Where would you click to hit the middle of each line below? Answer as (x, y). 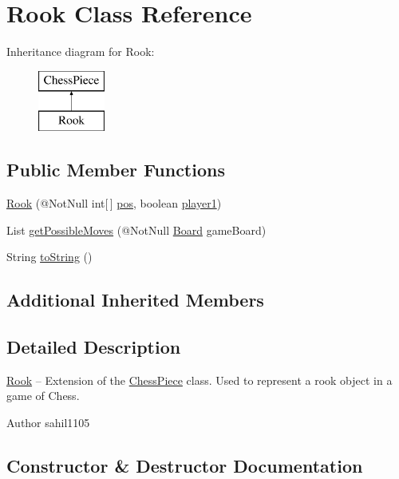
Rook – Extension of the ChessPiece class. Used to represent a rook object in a (199, 380)
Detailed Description (94, 347)
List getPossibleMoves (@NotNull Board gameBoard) (136, 230)
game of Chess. (43, 396)
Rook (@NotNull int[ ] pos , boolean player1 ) (114, 203)
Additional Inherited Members (135, 300)
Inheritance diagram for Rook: (81, 51)
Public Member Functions (116, 170)
